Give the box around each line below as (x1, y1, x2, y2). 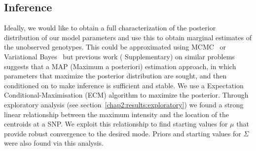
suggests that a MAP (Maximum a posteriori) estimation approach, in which (4, 61, 236, 71)
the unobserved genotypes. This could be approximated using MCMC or (4, 42, 226, 52)
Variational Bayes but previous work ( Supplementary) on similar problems (4, 51, 235, 61)
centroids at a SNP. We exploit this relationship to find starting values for (4, 119, 228, 129)
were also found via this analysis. (4, 138, 104, 148)
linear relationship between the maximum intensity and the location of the (4, 109, 229, 119)
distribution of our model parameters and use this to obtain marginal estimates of (4, 32, 252, 42)
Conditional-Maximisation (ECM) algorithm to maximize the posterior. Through (4, 90, 249, 100)
